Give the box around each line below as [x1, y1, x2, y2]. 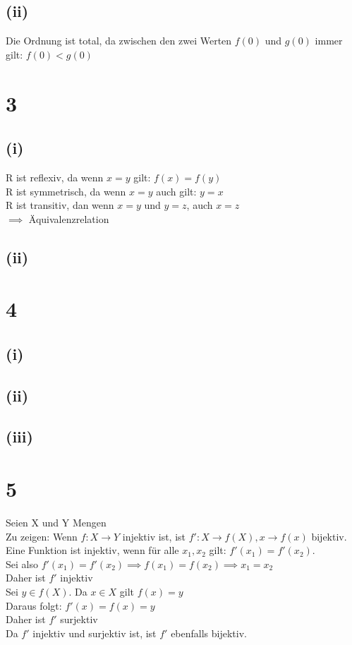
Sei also [6, 556, 38, 571]
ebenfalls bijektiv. [171, 625, 247, 640]
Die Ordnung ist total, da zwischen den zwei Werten [6, 33, 232, 48]
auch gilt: [156, 183, 197, 198]
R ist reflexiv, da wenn [6, 169, 104, 184]
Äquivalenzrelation [28, 211, 109, 226]
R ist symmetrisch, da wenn [6, 183, 126, 198]
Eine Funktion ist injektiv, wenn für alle [6, 543, 179, 557]
